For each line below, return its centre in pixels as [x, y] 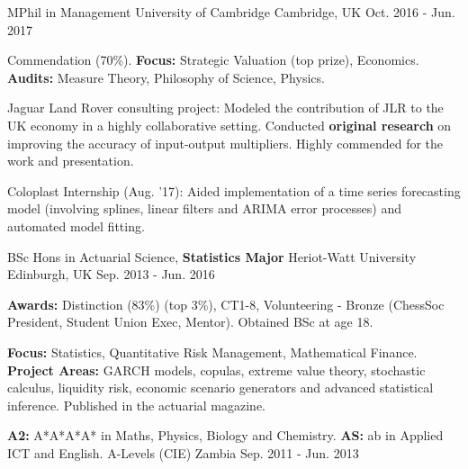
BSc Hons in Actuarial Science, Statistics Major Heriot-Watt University [212, 256]
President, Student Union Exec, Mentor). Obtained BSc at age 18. [190, 322]
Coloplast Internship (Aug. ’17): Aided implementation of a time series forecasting [234, 190]
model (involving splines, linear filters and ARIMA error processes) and [205, 208]
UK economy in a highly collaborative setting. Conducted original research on [229, 125]
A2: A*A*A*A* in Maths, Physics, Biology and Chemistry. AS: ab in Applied [225, 435]
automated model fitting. [76, 225]
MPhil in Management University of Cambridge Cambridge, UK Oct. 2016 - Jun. [231, 12]
